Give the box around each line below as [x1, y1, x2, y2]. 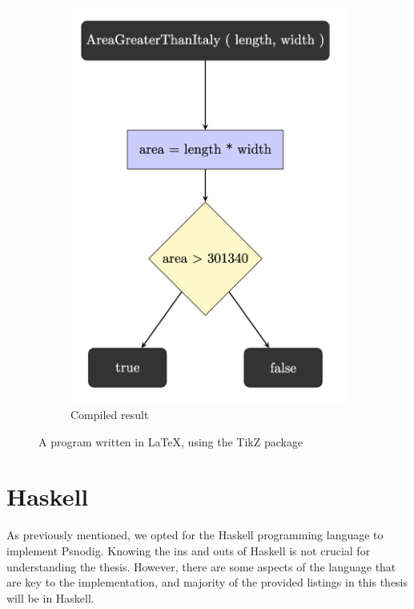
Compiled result [70, 406, 149, 423]
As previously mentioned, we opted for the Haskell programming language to [6, 526, 384, 543]
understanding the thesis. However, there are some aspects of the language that [6, 558, 396, 575]
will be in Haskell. [6, 589, 94, 606]
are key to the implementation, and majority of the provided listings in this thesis [6, 574, 408, 591]
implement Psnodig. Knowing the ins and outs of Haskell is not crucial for [6, 542, 371, 559]
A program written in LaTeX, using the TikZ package [38, 433, 303, 450]
